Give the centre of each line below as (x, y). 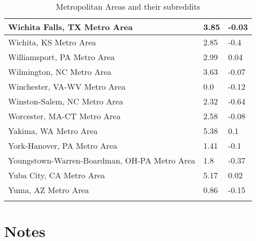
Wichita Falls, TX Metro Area (70, 27)
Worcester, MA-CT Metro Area (64, 116)
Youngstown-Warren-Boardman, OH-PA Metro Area (102, 160)
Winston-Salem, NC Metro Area (66, 101)
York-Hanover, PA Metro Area (63, 145)
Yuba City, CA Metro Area (57, 175)
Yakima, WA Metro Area (53, 131)
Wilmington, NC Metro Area (60, 72)
